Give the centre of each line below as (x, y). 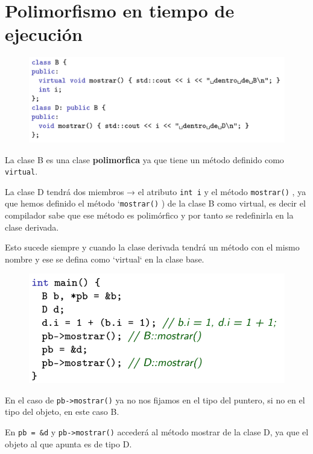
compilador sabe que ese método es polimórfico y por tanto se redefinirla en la (149, 215)
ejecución (44, 34)
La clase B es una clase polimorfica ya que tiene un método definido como (144, 159)
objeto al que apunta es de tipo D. (68, 443)
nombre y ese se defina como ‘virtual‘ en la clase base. (105, 259)
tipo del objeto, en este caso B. (62, 412)
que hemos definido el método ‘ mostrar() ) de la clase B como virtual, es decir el (155, 203)
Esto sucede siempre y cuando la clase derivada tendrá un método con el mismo (152, 247)
